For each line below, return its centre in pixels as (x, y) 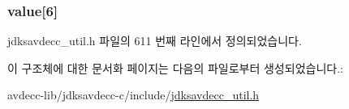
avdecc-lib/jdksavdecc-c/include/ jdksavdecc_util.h (134, 95)
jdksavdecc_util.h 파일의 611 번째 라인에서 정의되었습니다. (155, 41)
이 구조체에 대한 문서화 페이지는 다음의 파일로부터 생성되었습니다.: (175, 67)
